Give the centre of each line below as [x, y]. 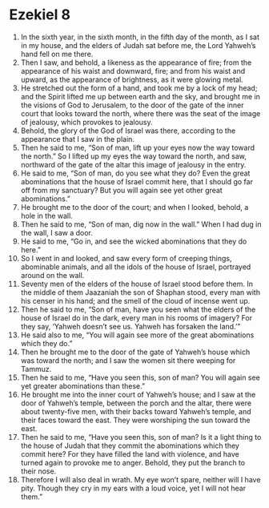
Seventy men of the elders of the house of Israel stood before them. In [137, 284]
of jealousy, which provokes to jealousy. [86, 122]
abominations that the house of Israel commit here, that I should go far [137, 181]
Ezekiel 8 [40, 15]
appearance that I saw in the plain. [78, 139]
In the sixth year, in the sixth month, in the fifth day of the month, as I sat [140, 37]
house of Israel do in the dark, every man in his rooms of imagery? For [137, 317]
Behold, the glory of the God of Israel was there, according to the [128, 131]
